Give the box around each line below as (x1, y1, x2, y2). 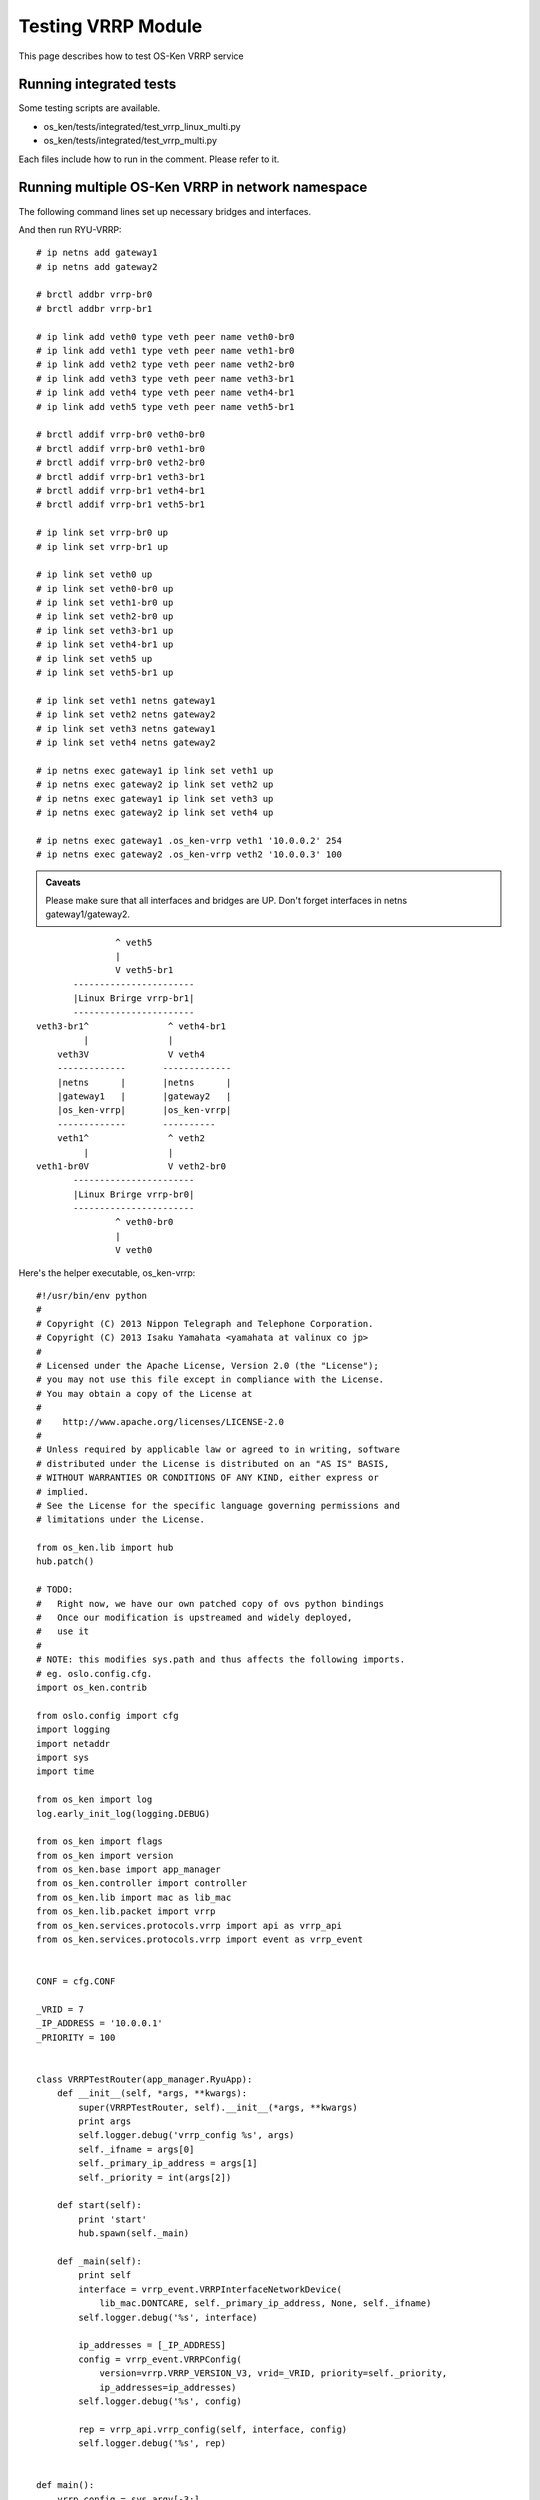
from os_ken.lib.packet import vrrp (36, 1906, 216, 1917)
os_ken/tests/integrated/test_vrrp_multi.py (43, 135, 218, 147)
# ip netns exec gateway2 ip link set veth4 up (36, 806, 274, 818)
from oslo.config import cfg (36, 1710, 179, 1721)
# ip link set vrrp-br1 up (36, 541, 169, 552)
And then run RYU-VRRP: (18, 223, 122, 235)
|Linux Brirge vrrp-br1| (73, 993, 195, 1004)
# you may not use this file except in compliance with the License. (36, 1374, 385, 1385)
